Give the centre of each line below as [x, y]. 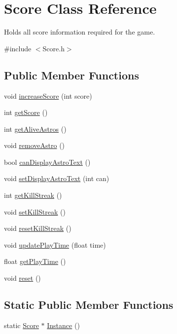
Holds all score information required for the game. [80, 32]
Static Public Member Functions [89, 305]
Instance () [63, 325]
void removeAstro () [35, 145]
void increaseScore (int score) [48, 95]
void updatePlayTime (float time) [55, 244]
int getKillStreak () [33, 195]
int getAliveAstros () [35, 129]
